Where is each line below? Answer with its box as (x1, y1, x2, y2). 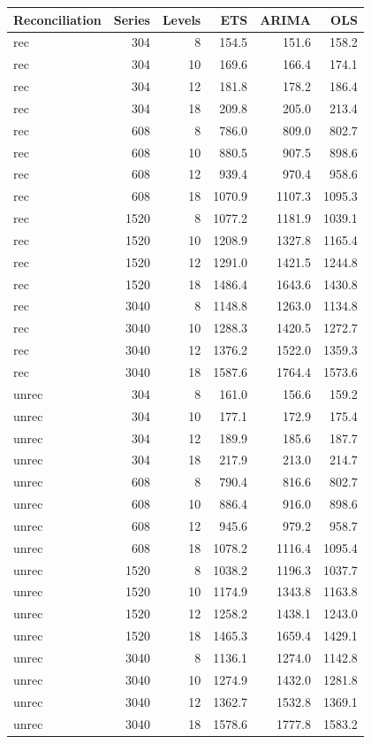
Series (113, 10, 150, 28)
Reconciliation (13, 10, 102, 28)
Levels (162, 10, 201, 28)
